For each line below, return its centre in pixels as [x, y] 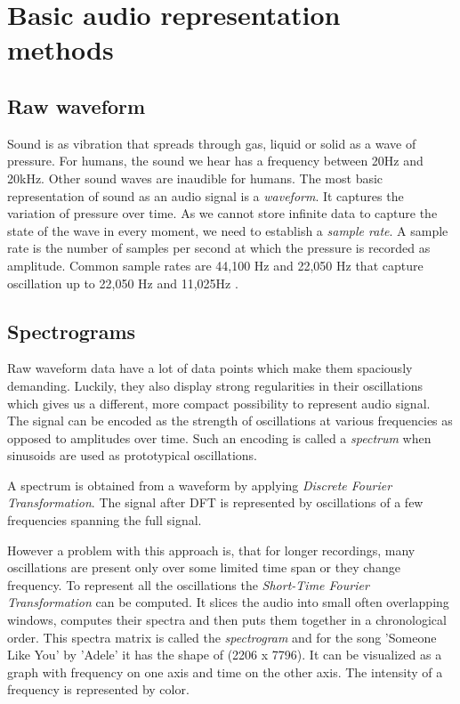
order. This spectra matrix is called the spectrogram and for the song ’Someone [222, 637]
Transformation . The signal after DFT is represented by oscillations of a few [215, 502]
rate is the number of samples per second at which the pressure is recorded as [219, 248]
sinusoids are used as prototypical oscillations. [133, 455]
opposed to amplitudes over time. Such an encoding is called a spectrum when [219, 437]
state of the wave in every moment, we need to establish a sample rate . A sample [228, 230]
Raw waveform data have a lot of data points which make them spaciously [210, 368]
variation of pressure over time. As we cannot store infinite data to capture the [222, 213]
